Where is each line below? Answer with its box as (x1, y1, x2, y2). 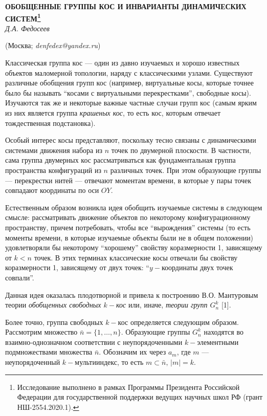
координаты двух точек (161, 262, 233, 273)
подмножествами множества (5, 346, 93, 357)
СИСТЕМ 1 (5, 11, 41, 24)
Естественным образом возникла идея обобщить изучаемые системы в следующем (5, 202, 262, 212)
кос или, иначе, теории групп (116, 299, 208, 310)
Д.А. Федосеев (5, 23, 50, 33)
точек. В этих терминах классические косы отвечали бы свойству (34, 252, 238, 262)
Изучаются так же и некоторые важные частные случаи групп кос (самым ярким (5, 97, 257, 108)
